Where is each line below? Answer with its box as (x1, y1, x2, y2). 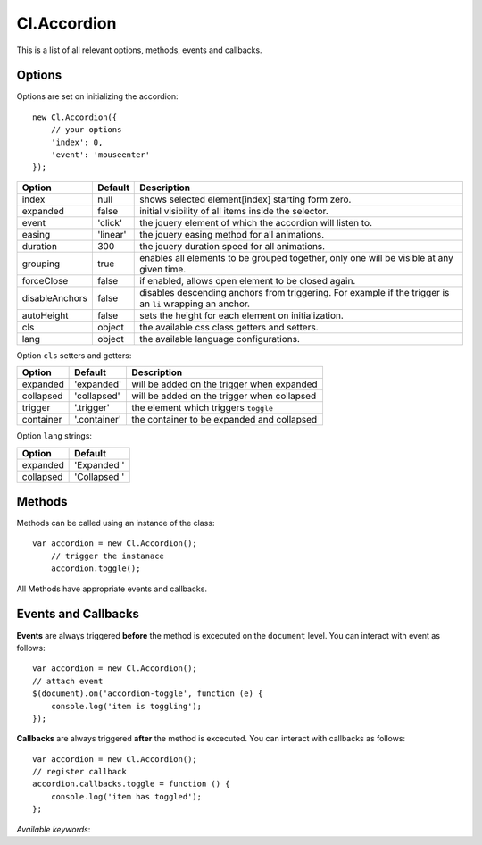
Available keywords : (16, 824, 91, 834)
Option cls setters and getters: (16, 349, 132, 361)
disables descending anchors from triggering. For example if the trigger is (139, 286, 450, 298)
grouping (21, 257, 61, 270)
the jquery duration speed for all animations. (139, 239, 326, 252)
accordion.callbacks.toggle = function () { (32, 779, 231, 790)
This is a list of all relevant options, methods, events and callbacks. (16, 45, 262, 55)
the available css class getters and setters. (139, 321, 319, 333)
